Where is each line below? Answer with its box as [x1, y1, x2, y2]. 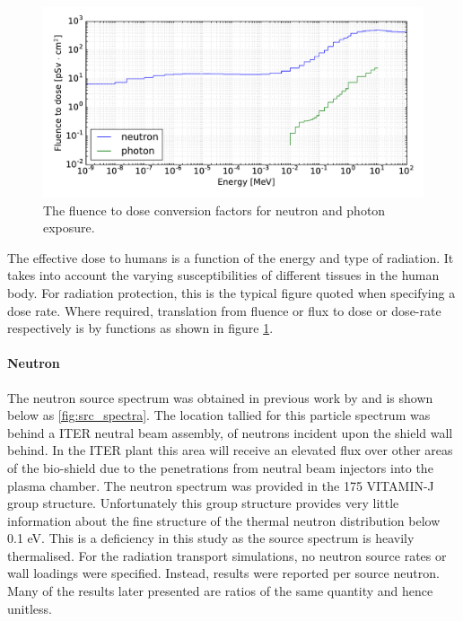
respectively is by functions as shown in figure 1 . [7, 319, 274, 337]
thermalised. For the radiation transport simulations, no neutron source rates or [7, 546, 447, 564]
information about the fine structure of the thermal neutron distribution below [7, 511, 441, 529]
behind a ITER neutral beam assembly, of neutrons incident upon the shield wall [7, 423, 453, 442]
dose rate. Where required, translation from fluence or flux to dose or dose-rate [7, 301, 441, 319]
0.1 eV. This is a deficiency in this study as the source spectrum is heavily [7, 529, 415, 547]
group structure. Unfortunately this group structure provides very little [7, 494, 399, 512]
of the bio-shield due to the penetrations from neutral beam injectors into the [7, 458, 433, 477]
